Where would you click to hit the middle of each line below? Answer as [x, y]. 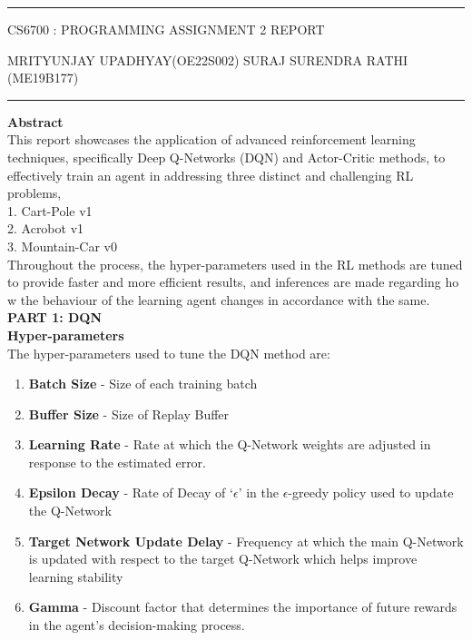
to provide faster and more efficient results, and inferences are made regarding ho [233, 282]
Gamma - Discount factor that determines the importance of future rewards [243, 607]
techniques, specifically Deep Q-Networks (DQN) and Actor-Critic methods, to [226, 157]
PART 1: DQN [55, 317]
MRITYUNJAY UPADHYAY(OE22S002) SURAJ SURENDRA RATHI [208, 59]
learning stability [76, 576]
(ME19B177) [43, 78]
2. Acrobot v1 [46, 228]
